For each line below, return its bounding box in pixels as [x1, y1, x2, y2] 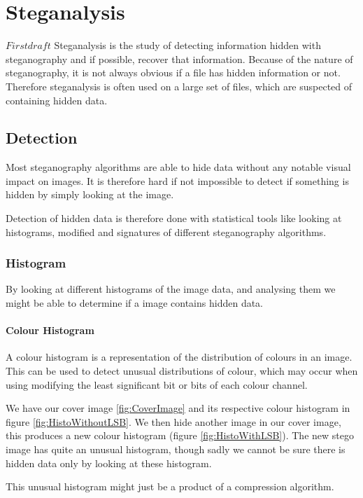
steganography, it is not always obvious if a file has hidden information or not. [6, 65, 341, 80]
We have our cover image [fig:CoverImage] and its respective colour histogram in [6, 401, 350, 415]
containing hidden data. [6, 92, 108, 107]
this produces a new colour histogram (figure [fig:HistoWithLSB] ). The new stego [6, 428, 354, 443]
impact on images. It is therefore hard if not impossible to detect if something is [6, 173, 349, 188]
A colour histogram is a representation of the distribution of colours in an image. [6, 350, 353, 364]
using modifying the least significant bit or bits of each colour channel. [6, 377, 308, 392]
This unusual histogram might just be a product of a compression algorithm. [6, 479, 334, 494]
